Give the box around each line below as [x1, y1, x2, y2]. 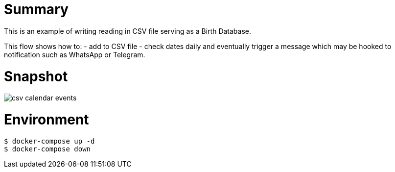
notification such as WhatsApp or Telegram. [4, 50, 145, 59]
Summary [4, 1, 69, 18]
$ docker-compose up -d [4, 137, 95, 145]
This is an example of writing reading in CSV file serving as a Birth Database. [4, 26, 252, 35]
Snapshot [4, 68, 68, 85]
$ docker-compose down [4, 145, 91, 153]
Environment [4, 111, 89, 128]
